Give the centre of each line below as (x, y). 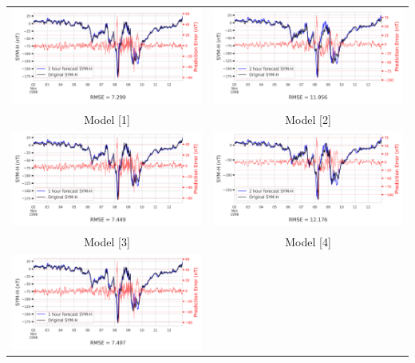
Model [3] (107, 242)
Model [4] (308, 242)
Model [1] (107, 119)
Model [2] (308, 119)
